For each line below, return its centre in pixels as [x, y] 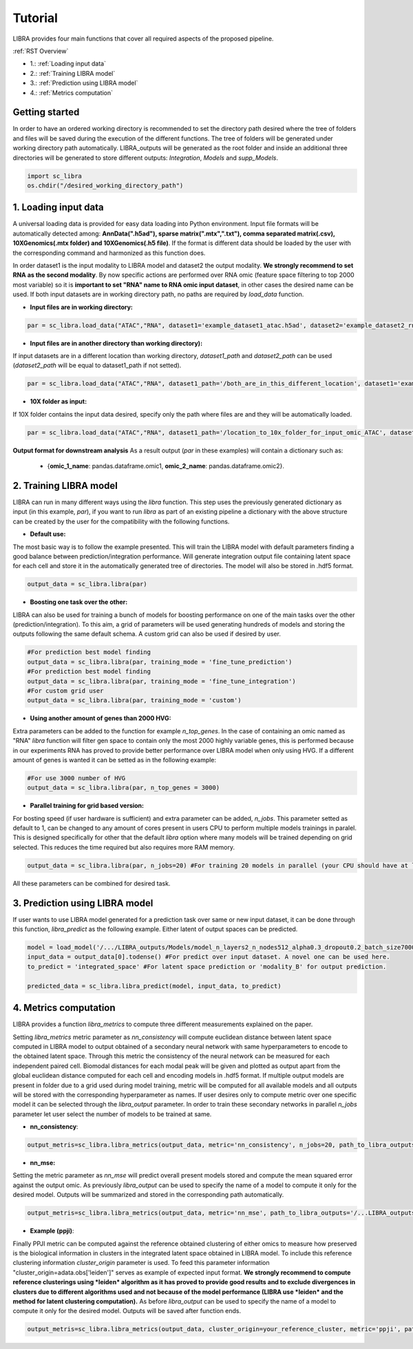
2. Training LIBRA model [65, 485]
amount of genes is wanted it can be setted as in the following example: [115, 760]
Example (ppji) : [52, 1231]
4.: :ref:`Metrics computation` [72, 92]
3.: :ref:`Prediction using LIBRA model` [84, 83]
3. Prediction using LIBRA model [83, 903]
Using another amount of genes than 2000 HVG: [100, 718]
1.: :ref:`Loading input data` [68, 64]
